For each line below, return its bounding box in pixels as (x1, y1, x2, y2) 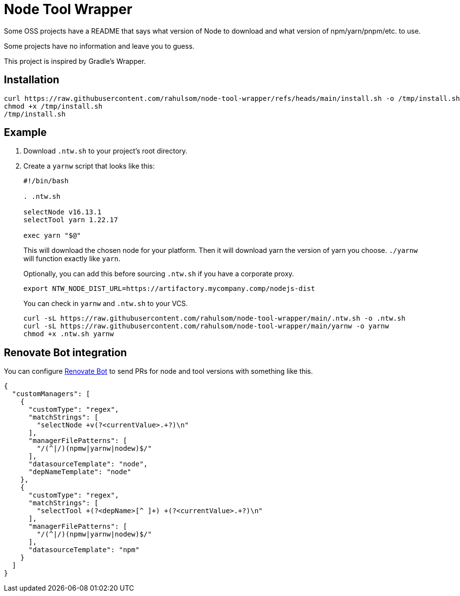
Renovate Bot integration (4, 346, 127, 359)
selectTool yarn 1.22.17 (23, 216, 118, 224)
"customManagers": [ (12, 390, 91, 398)
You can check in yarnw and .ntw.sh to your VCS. (23, 299, 188, 308)
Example (4, 126, 47, 139)
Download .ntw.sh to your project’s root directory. (23, 147, 188, 155)
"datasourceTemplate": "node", (28, 460, 148, 468)
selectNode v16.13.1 (23, 208, 102, 216)
